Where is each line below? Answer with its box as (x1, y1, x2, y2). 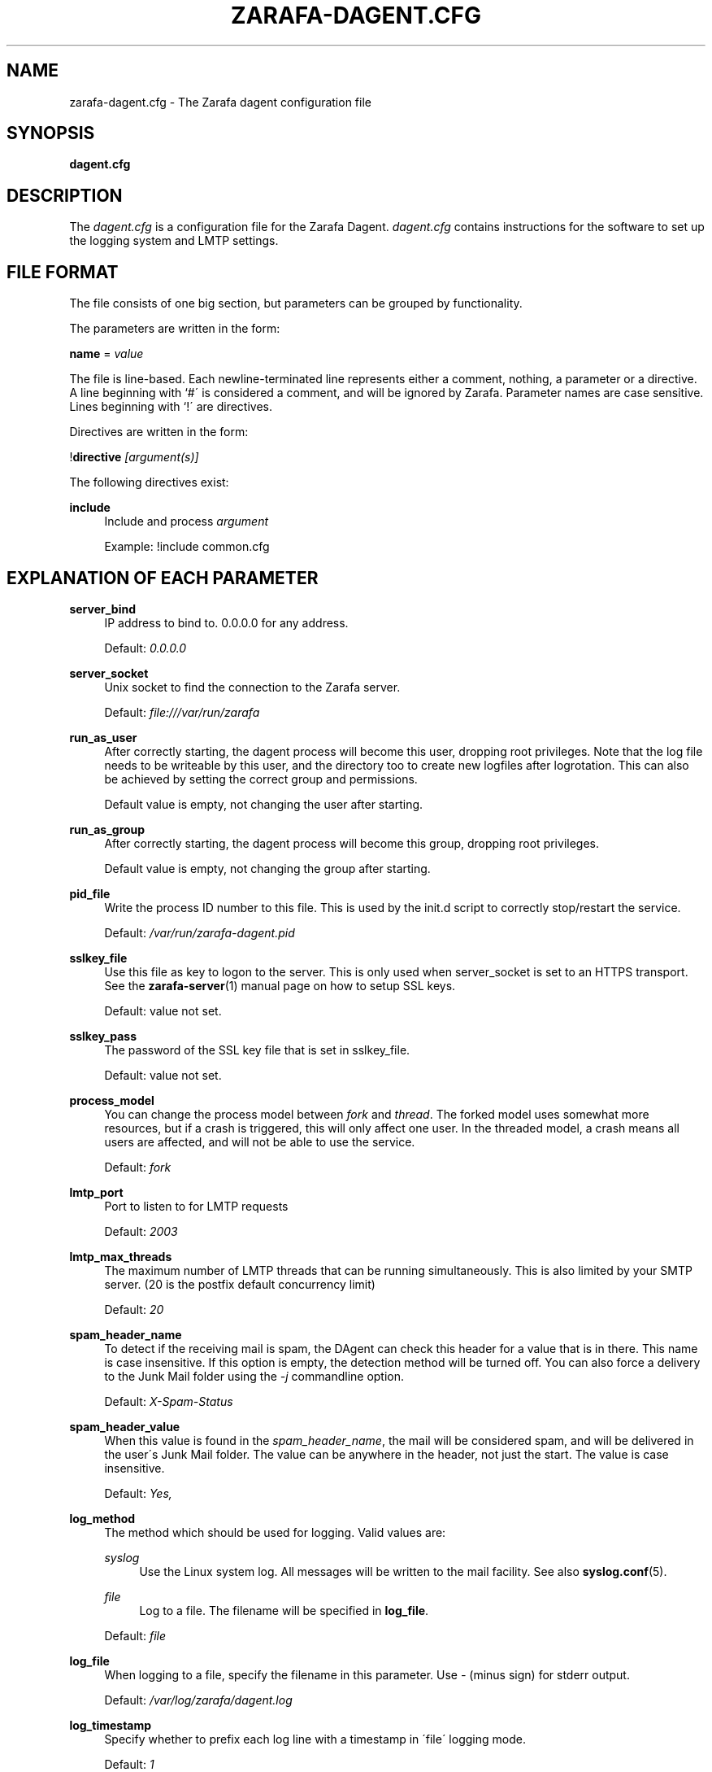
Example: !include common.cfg (104, 539, 270, 554)
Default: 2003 (104, 1224, 178, 1238)
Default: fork (104, 1159, 171, 1174)
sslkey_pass (69, 1028, 137, 1043)
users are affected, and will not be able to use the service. (104, 1134, 415, 1149)
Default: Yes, (104, 1486, 172, 1500)
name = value (69, 347, 144, 361)
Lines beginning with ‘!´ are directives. (69, 399, 272, 414)
